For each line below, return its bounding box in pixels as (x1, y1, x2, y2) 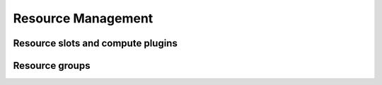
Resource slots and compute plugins (13, 37, 178, 49)
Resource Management (13, 11, 154, 26)
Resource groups (13, 60, 91, 72)
